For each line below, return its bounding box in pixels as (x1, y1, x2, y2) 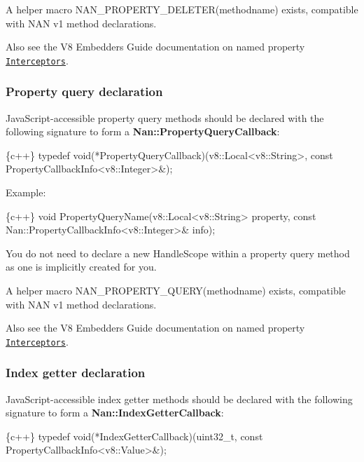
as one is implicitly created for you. (6, 259, 157, 274)
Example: (6, 185, 46, 200)
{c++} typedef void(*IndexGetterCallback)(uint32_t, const (6, 428, 263, 443)
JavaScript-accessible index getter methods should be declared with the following (6, 391, 353, 406)
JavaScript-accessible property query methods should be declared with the (6, 110, 324, 125)
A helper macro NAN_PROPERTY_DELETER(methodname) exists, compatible (6, 2, 358, 16)
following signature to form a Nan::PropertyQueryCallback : (6, 124, 280, 139)
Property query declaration (6, 83, 163, 100)
